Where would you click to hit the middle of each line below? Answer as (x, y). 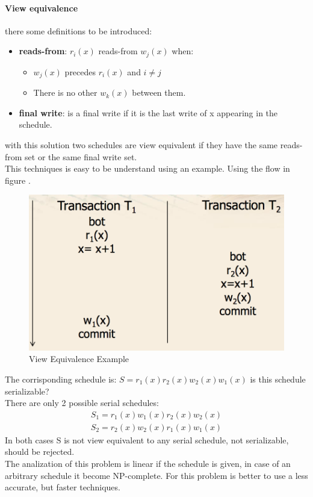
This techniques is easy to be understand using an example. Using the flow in (147, 168)
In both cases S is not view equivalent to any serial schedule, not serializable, (147, 439)
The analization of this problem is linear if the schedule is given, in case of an (148, 464)
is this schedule (278, 379)
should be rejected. (40, 452)
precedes (80, 71)
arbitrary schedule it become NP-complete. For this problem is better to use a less (156, 475)
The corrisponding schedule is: (61, 379)
